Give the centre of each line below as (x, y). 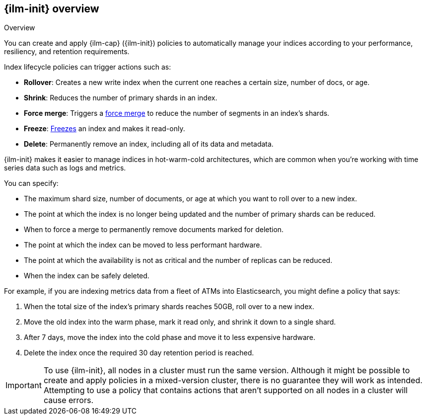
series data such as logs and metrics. (65, 168)
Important (24, 385)
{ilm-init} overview (52, 9)
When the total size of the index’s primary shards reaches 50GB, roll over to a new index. (169, 307)
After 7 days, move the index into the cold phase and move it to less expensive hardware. (170, 337)
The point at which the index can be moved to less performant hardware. (143, 245)
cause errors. (69, 400)
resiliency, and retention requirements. (67, 52)
